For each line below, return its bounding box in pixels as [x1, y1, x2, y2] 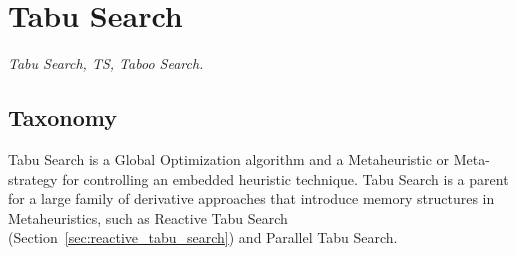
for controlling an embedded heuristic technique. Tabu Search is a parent [62, 168, 509, 189]
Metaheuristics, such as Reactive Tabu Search [8, 207, 288, 228]
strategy [8, 168, 58, 189]
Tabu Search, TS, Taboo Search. [8, 53, 204, 74]
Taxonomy [8, 102, 118, 133]
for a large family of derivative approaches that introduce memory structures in [8, 188, 495, 209]
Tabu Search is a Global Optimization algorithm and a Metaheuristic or [8, 148, 450, 169]
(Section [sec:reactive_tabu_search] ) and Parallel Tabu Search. [8, 227, 398, 248]
